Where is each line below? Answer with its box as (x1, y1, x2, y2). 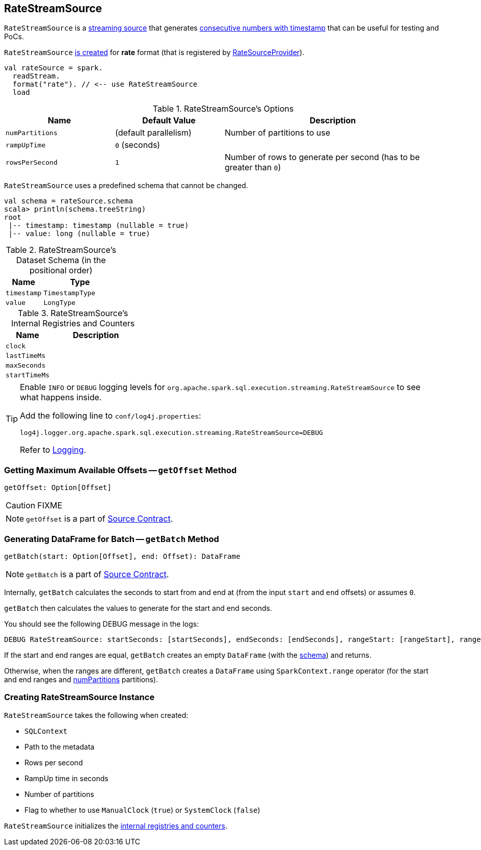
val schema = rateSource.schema (4, 197, 133, 205)
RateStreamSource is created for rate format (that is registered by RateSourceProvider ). (4, 48, 305, 57)
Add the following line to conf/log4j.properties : (20, 410, 201, 421)
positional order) (29, 265, 93, 276)
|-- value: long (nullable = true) (8, 229, 150, 238)
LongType (43, 299, 76, 307)
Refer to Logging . (20, 445, 86, 455)
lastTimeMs (6, 352, 46, 360)
